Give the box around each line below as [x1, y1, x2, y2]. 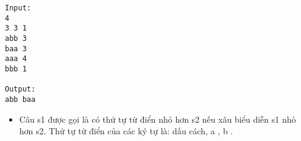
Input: [5, 4, 31, 12]
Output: [5, 85, 36, 94]
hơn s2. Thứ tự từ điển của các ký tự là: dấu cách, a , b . [19, 125, 233, 137]
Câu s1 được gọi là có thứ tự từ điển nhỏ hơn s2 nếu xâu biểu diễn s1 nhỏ [19, 112, 296, 125]
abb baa [5, 95, 36, 104]
